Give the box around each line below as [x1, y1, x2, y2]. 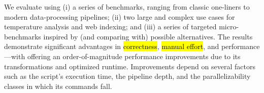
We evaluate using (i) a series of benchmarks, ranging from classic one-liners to [4, 2, 250, 12]
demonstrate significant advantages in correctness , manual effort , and [4, 41, 219, 52]
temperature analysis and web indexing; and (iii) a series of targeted [4, 21, 217, 32]
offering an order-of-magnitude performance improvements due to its [27, 51, 241, 61]
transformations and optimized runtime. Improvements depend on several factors [4, 61, 255, 71]
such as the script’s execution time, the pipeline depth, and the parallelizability [4, 71, 251, 81]
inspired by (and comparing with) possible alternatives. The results [43, 31, 253, 41]
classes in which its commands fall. [4, 80, 112, 91]
